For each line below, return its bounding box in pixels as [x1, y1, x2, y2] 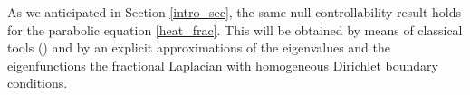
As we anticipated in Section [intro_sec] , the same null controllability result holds [7, 3, 462, 21]
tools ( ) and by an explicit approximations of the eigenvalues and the [7, 38, 391, 57]
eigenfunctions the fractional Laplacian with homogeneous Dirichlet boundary [7, 55, 438, 74]
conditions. [7, 73, 68, 92]
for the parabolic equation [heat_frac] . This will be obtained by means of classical [7, 20, 463, 39]
